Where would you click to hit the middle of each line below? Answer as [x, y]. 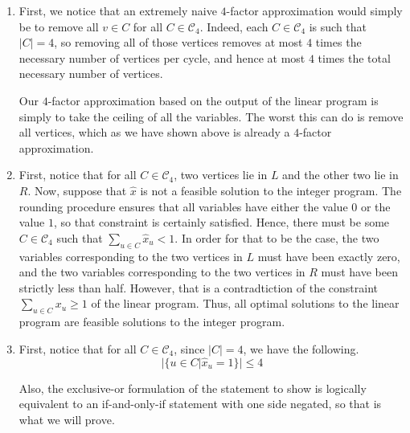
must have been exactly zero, [329, 256]
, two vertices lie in [221, 175]
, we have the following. [301, 348]
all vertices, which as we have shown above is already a [154, 132]
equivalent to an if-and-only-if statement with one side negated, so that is [200, 404]
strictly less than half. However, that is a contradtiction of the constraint [199, 287]
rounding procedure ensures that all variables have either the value [183, 206]
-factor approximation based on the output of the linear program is [213, 100]
